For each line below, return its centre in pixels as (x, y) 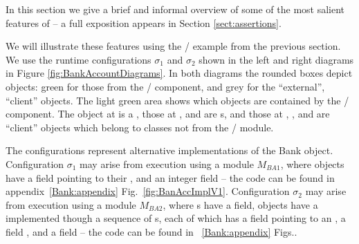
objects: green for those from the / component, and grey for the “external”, (165, 86)
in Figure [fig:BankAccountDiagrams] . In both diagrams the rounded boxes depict (179, 73)
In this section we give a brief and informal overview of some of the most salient (175, 9)
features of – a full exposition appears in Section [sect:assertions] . (144, 22)
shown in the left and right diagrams (276, 59)
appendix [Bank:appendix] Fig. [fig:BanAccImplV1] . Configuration (148, 191)
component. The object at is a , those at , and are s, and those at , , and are (168, 114)
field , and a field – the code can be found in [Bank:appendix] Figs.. (151, 231)
